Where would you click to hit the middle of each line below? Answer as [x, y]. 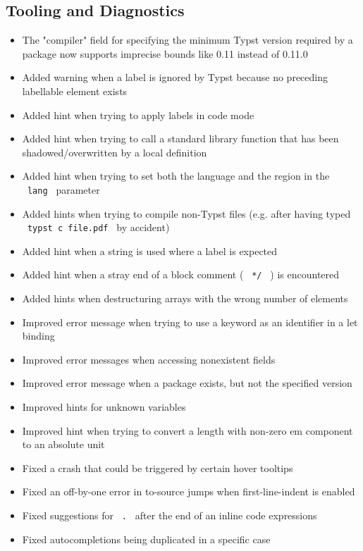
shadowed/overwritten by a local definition [115, 152]
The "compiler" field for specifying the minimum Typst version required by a [187, 40]
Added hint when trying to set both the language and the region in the [176, 176]
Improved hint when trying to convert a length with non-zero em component [187, 430]
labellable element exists [75, 91]
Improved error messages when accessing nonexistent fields [149, 359]
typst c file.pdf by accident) [98, 227]
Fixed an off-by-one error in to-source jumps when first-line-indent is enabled [189, 491]
